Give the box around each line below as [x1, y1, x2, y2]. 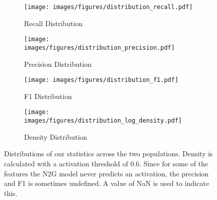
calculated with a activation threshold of [4, 158, 128, 168]
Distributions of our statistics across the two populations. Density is [4, 148, 213, 159]
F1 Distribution [24, 90, 72, 101]
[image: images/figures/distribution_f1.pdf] [24, 76, 178, 84]
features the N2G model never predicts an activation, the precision [4, 168, 209, 178]
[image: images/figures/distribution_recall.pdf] [24, 4, 193, 11]
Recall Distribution [24, 18, 83, 28]
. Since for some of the [139, 158, 208, 168]
